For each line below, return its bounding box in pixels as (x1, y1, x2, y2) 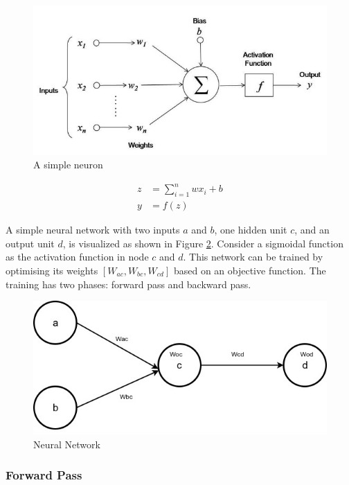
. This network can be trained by (183, 249, 323, 264)
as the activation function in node (6, 249, 149, 264)
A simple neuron (33, 157, 103, 172)
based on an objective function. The (173, 263, 326, 277)
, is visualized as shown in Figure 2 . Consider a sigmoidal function (62, 236, 343, 250)
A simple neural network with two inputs (6, 222, 180, 237)
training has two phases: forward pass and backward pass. (6, 276, 251, 291)
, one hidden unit (214, 222, 287, 237)
